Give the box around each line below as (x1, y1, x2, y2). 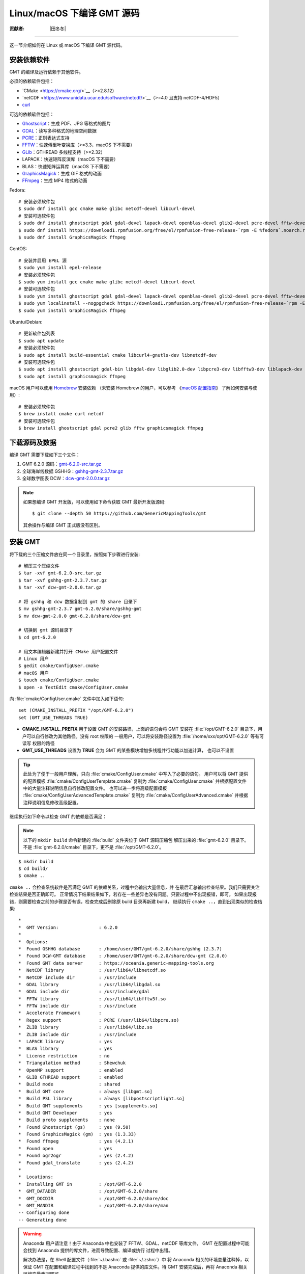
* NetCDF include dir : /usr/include (18, 974, 137, 980)
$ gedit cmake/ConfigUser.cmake (18, 663, 99, 669)
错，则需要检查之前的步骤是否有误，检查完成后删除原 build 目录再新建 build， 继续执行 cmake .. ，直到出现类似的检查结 (9, 898, 263, 905)
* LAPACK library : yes (18, 1039, 113, 1045)
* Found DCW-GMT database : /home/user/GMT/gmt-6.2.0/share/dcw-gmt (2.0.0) (18, 953, 228, 959)
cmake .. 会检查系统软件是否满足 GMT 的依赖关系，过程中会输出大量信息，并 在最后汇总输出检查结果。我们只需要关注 (9, 884, 260, 890)
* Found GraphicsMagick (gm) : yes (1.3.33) (18, 1131, 137, 1137)
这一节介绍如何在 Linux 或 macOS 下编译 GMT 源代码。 (9, 42, 126, 48)
